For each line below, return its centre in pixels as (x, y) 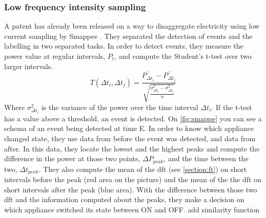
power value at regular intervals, (55, 56)
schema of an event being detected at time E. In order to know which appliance (129, 128)
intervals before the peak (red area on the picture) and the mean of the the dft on (133, 179)
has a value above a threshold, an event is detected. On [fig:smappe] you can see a (133, 118)
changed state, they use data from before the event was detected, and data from (130, 138)
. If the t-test (232, 107)
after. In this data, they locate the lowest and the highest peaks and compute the (132, 148)
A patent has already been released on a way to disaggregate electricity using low (132, 26)
